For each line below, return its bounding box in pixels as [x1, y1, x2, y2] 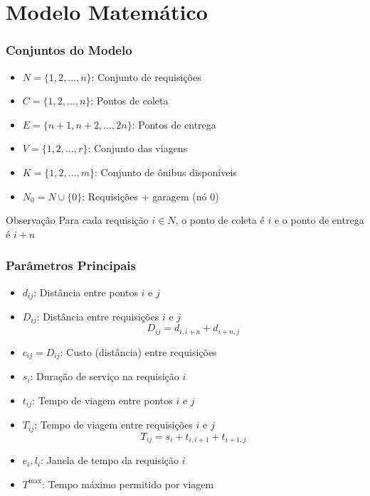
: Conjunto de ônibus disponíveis [95, 164, 237, 179]
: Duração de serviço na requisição [30, 369, 179, 384]
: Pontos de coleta [90, 93, 169, 108]
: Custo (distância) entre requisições [60, 344, 217, 359]
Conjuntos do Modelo [6, 41, 132, 59]
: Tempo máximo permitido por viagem [42, 476, 214, 491]
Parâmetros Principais [6, 257, 136, 274]
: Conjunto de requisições [91, 69, 201, 84]
